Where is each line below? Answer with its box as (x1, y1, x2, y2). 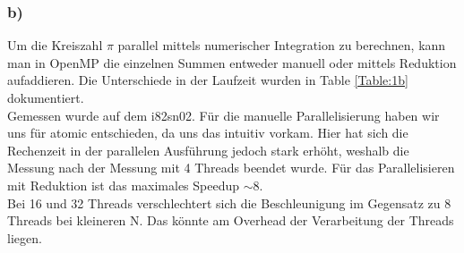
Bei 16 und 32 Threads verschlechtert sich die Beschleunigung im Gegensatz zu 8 (7, 193, 451, 212)
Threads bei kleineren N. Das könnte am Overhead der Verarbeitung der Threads (7, 211, 454, 230)
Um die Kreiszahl (7, 36, 103, 55)
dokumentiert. (7, 89, 84, 106)
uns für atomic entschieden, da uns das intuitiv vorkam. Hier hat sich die (7, 123, 408, 142)
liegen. (7, 228, 42, 247)
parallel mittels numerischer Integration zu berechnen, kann (117, 36, 446, 55)
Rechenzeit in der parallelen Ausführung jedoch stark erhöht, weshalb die (7, 140, 409, 159)
